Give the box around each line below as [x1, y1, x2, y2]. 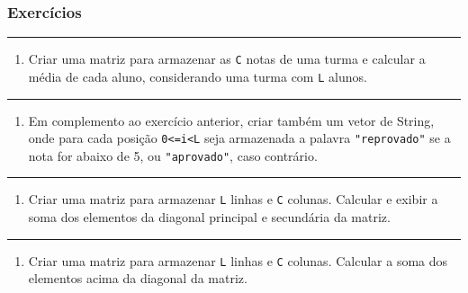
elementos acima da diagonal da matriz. [28, 269, 247, 288]
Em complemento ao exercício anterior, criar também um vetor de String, [28, 111, 435, 129]
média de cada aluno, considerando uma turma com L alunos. [28, 67, 367, 85]
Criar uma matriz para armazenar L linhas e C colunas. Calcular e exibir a [28, 190, 438, 209]
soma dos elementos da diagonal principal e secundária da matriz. [28, 208, 391, 226]
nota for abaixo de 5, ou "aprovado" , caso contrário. [28, 146, 318, 164]
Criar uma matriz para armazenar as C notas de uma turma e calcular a [28, 49, 426, 68]
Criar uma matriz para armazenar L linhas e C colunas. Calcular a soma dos [28, 251, 448, 270]
